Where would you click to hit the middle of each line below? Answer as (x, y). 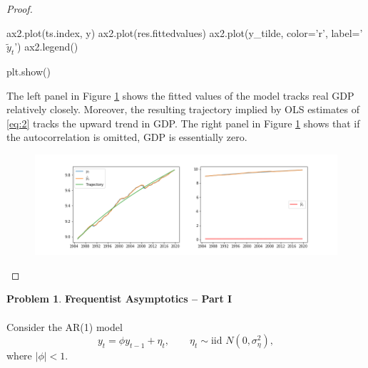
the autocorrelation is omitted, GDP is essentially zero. (127, 137)
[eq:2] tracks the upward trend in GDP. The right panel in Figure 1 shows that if (183, 123)
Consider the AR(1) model (65, 326)
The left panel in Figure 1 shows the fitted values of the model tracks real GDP (180, 95)
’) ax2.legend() (46, 47)
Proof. (20, 9)
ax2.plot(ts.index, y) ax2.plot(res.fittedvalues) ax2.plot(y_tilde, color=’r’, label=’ (185, 32)
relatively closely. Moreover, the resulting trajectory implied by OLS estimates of (183, 109)
